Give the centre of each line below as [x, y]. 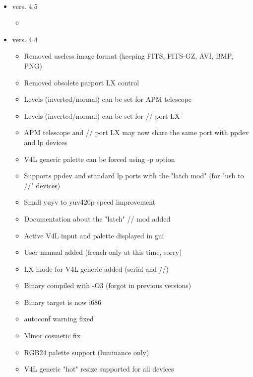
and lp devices [46, 142]
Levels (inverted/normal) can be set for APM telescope [108, 99]
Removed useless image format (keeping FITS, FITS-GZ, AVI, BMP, [128, 56]
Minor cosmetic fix [52, 336]
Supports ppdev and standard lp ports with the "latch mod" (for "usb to [134, 176]
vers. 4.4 [25, 39]
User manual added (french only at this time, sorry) [103, 252]
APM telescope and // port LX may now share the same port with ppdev [136, 132]
